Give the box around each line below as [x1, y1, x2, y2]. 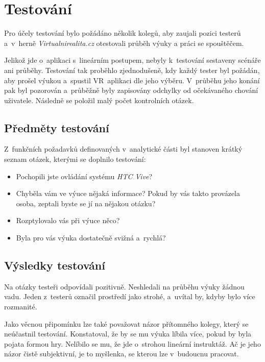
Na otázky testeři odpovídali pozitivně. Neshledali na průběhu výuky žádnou [4, 281, 245, 292]
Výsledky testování [4, 257, 105, 273]
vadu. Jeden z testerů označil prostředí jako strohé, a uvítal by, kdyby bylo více [4, 291, 255, 302]
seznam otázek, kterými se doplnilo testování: [4, 154, 146, 164]
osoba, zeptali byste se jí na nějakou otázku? [16, 198, 156, 208]
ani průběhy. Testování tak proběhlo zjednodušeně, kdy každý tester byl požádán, [4, 64, 260, 75]
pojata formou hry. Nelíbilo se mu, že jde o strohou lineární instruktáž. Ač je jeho [4, 338, 261, 349]
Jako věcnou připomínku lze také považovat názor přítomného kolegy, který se [4, 318, 249, 329]
